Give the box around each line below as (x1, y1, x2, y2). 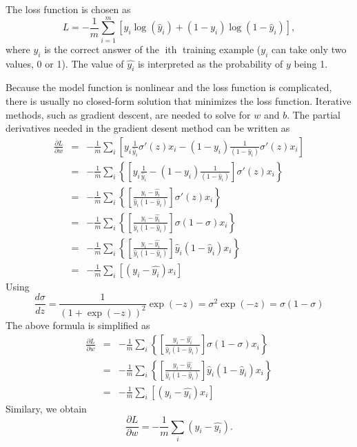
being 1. (294, 56, 328, 70)
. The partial (287, 107, 340, 121)
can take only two (272, 41, 347, 56)
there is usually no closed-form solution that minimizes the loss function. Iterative (6, 93, 351, 108)
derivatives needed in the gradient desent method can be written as (6, 121, 290, 135)
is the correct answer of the (44, 41, 159, 56)
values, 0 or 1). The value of (6, 56, 124, 70)
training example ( (183, 41, 261, 56)
